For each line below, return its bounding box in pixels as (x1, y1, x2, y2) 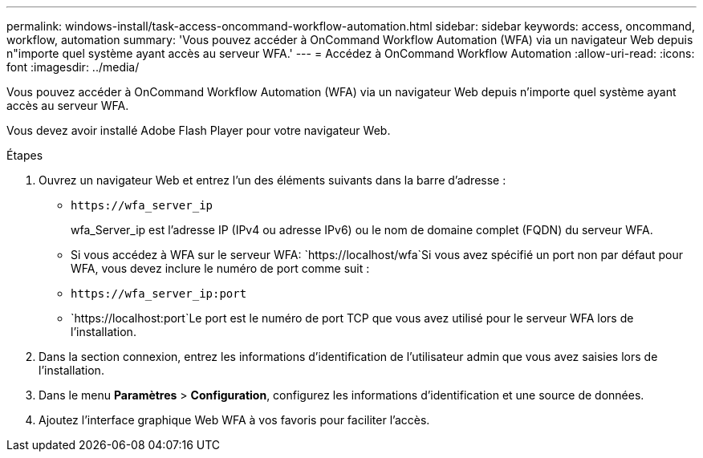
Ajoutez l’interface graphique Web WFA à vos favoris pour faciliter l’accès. (39, 413, 430, 427)
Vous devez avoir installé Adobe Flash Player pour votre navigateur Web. (6, 124, 391, 137)
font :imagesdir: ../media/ (6, 60, 140, 74)
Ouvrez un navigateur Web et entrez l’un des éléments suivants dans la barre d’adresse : (39, 173, 506, 187)
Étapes (6, 148, 43, 162)
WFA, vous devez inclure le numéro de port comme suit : (71, 261, 370, 275)
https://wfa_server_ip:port (71, 287, 247, 300)
